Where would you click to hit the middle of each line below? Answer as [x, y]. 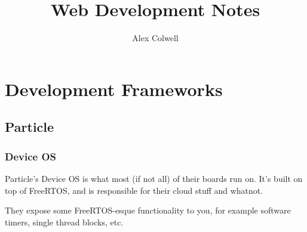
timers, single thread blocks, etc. [64, 222]
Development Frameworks [114, 89]
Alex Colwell [155, 38]
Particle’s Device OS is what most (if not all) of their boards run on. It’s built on [154, 178]
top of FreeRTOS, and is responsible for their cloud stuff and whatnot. [134, 190]
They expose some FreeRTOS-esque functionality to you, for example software [148, 210]
